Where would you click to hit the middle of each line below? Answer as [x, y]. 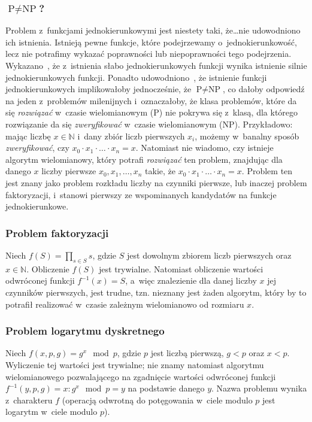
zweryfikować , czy [37, 148]
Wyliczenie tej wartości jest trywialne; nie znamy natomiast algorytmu [135, 364]
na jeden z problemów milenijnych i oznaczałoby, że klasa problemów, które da [151, 100]
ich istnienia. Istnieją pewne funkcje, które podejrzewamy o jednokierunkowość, [151, 42]
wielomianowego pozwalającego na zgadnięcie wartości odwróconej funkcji [141, 376]
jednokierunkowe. [37, 206]
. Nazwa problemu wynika [259, 388]
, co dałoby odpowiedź [264, 89]
